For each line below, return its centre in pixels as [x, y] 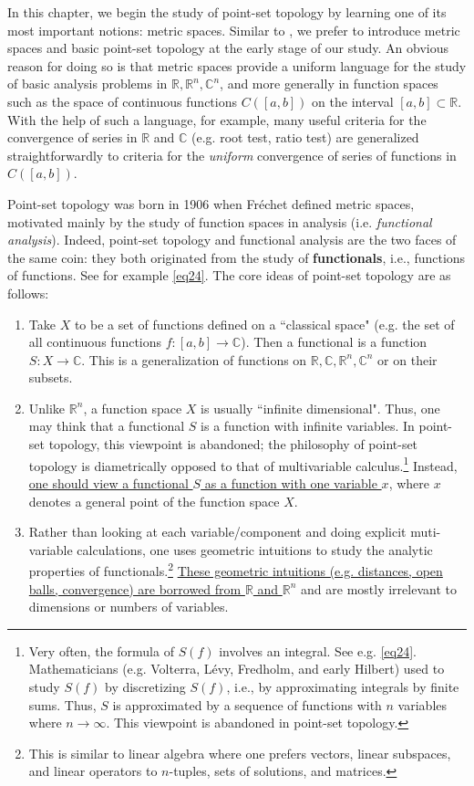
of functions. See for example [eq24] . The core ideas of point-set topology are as [229, 275]
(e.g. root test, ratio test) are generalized [305, 137]
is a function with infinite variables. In [308, 426]
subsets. [51, 377]
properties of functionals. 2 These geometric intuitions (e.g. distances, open [236, 569]
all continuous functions [95, 342]
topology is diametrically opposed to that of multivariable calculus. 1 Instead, [243, 464]
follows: [28, 293]
